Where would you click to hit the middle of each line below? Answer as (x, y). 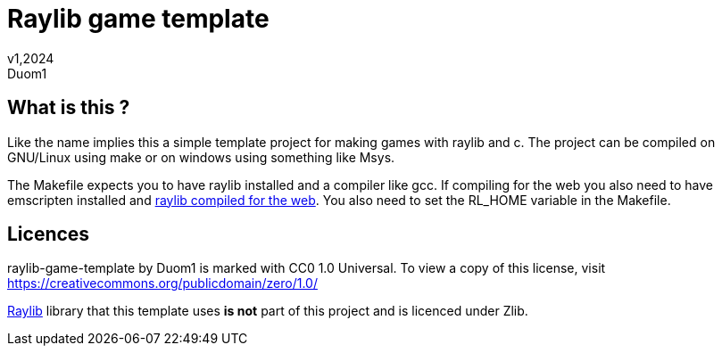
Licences (49, 234)
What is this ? (69, 108)
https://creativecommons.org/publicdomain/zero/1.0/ (162, 283)
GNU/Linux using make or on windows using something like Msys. (201, 157)
